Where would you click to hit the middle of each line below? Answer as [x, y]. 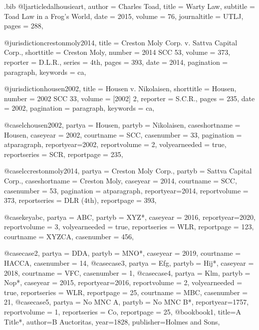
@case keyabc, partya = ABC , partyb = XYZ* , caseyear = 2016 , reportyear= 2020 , [130, 217]
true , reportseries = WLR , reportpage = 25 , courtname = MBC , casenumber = [126, 292]
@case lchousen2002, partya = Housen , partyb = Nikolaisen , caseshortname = [122, 124]
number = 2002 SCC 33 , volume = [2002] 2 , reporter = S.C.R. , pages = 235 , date [129, 98]
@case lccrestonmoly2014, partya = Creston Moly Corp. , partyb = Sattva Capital [128, 171]
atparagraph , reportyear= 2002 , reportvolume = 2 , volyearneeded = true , [115, 144]
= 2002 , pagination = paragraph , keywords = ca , [79, 108]
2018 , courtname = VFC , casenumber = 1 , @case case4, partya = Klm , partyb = [127, 272]
